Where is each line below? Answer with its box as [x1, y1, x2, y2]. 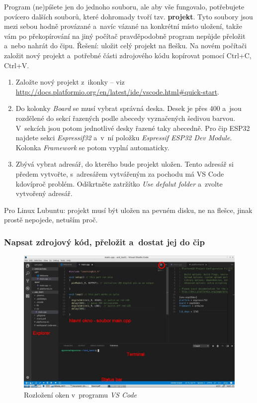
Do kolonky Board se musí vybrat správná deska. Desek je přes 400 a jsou [15, 103, 242, 113]
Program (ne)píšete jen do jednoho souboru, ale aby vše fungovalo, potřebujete [4, 1, 245, 11]
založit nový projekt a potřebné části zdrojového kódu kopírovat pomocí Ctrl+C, [4, 50, 252, 60]
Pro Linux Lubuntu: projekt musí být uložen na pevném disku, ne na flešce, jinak [4, 204, 253, 215]
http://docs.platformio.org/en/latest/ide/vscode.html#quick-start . [15, 86, 220, 97]
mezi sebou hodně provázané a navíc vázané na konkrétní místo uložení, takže [4, 21, 242, 31]
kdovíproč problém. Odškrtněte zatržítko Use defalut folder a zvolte [15, 178, 223, 189]
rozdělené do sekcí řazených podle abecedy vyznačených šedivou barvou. [15, 112, 236, 123]
